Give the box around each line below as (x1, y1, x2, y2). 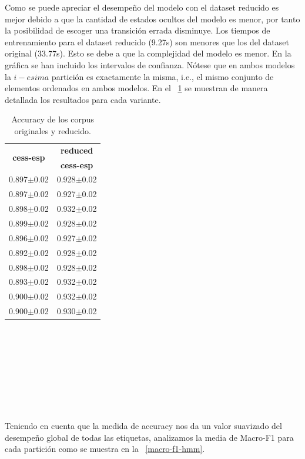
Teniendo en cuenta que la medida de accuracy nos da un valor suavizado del (5, 419, 282, 431)
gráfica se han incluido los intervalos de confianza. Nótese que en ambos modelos (5, 58, 295, 71)
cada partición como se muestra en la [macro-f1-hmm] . (5, 443, 205, 455)
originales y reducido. (14, 124, 91, 137)
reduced (60, 144, 93, 156)
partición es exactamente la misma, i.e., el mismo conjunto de (51, 70, 274, 82)
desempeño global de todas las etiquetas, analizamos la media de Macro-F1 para (5, 431, 294, 443)
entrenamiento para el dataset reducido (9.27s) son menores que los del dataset (5, 35, 289, 48)
